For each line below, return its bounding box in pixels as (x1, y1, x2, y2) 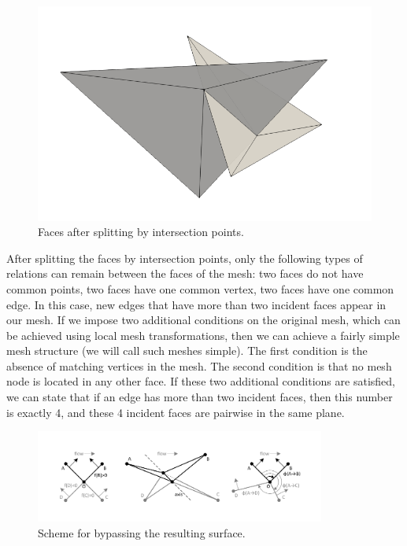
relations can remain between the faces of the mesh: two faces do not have (6, 265, 364, 282)
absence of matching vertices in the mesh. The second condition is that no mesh (6, 357, 392, 374)
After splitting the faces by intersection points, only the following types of (6, 249, 363, 266)
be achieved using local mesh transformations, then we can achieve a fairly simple (6, 326, 400, 343)
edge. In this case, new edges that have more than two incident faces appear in (6, 296, 387, 312)
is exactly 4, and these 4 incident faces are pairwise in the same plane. (6, 404, 345, 420)
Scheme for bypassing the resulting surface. (38, 524, 246, 540)
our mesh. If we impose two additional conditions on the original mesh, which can (6, 312, 401, 328)
